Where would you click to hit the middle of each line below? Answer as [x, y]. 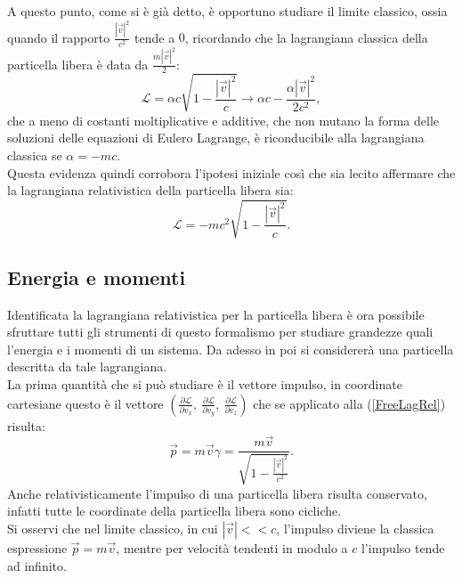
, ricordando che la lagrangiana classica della [306, 37]
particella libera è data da [78, 64]
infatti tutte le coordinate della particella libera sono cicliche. [174, 511]
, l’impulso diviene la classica [355, 528]
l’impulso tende [403, 548]
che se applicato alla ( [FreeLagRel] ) [349, 403]
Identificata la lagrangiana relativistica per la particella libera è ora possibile [216, 314]
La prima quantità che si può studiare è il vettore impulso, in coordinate [205, 383]
